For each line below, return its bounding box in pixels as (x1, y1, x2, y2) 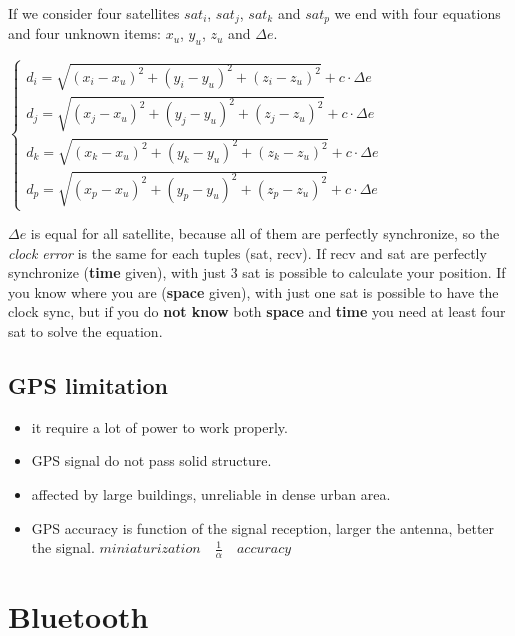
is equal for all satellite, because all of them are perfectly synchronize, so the (30, 223, 500, 244)
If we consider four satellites (8, 3, 180, 23)
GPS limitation (8, 370, 168, 400)
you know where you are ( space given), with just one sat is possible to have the (8, 281, 499, 302)
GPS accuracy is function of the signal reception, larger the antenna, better (31, 517, 495, 538)
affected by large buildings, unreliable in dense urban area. (31, 484, 391, 504)
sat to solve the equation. (8, 321, 163, 342)
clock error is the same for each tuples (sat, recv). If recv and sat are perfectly (8, 242, 487, 263)
